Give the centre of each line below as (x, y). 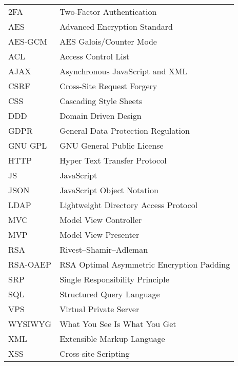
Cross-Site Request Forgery (108, 86)
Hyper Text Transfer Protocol (113, 160)
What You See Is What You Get (118, 324)
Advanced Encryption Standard (116, 26)
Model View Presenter (100, 235)
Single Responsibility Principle (114, 279)
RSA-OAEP (30, 264)
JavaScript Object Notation (109, 190)
